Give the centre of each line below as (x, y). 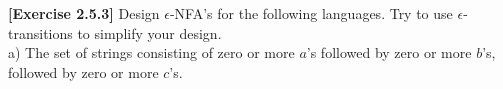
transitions (40, 32)
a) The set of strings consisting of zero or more (151, 52)
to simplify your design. (149, 32)
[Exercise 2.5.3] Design (84, 13)
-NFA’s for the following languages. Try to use (311, 13)
